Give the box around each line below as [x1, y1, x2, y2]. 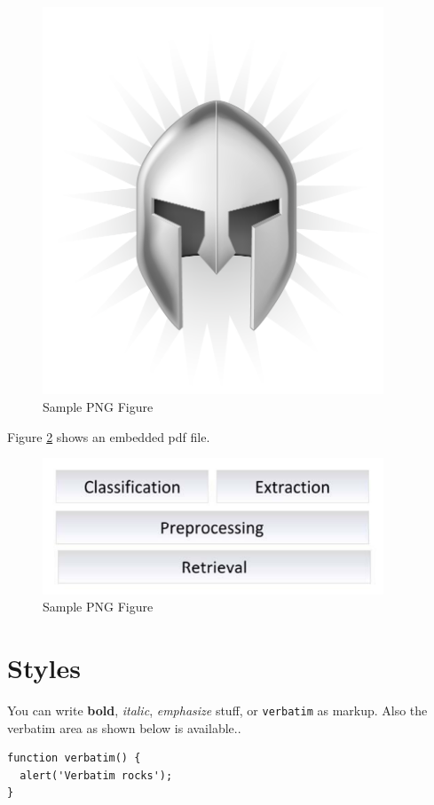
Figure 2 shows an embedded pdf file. [7, 427, 210, 446]
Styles [7, 650, 81, 686]
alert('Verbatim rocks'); [20, 769, 173, 782]
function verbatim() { [7, 752, 141, 765]
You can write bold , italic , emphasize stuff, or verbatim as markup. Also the [7, 701, 428, 719]
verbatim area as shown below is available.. [7, 718, 241, 737]
